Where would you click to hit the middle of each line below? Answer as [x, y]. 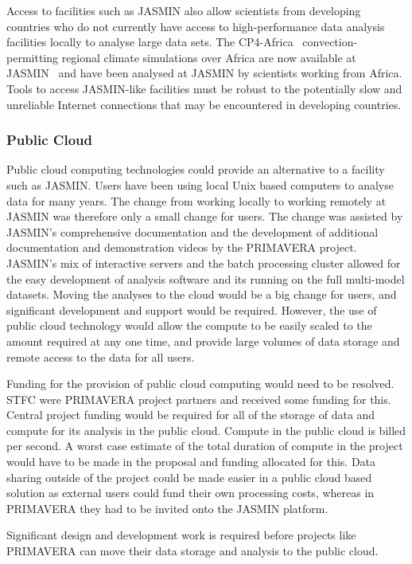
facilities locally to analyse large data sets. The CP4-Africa [150, 42]
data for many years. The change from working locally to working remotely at [196, 200]
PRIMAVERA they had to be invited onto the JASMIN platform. [167, 508]
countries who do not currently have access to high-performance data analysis [196, 26]
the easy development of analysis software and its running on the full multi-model [206, 278]
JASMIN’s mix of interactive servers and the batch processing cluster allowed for [204, 262]
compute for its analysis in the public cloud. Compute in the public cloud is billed [206, 430]
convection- [330, 42]
